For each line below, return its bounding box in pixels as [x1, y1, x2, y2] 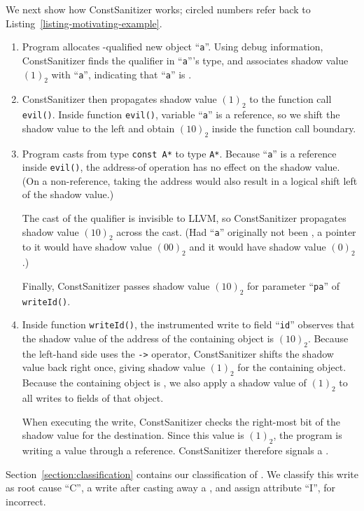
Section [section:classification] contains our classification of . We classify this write [6, 466, 358, 481]
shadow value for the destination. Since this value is [22, 428, 244, 442]
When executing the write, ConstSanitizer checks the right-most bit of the [22, 414, 340, 428]
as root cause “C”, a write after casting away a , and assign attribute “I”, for [6, 480, 336, 495]
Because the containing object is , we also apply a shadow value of [22, 375, 307, 390]
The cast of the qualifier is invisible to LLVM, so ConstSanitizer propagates [22, 211, 346, 225]
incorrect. [6, 493, 46, 508]
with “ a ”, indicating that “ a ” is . [51, 66, 192, 81]
